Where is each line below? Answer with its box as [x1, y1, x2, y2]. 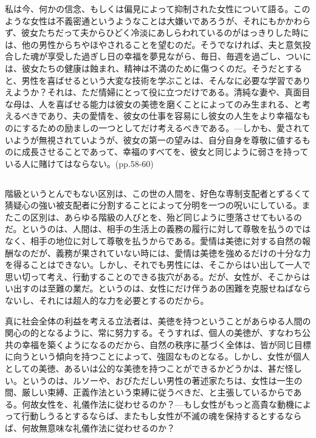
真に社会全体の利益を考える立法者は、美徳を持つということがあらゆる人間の [5, 314, 311, 327]
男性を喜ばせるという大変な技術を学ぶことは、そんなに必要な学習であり [21, 74, 311, 86]
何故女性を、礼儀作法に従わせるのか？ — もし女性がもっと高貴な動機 [21, 397, 294, 410]
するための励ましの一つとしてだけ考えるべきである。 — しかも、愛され [22, 121, 302, 134]
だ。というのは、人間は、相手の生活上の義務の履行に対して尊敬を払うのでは [5, 222, 311, 235]
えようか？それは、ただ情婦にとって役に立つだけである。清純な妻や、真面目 [5, 86, 311, 98]
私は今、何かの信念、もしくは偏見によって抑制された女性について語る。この [5, 2, 311, 15]
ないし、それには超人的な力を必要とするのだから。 [5, 294, 209, 307]
